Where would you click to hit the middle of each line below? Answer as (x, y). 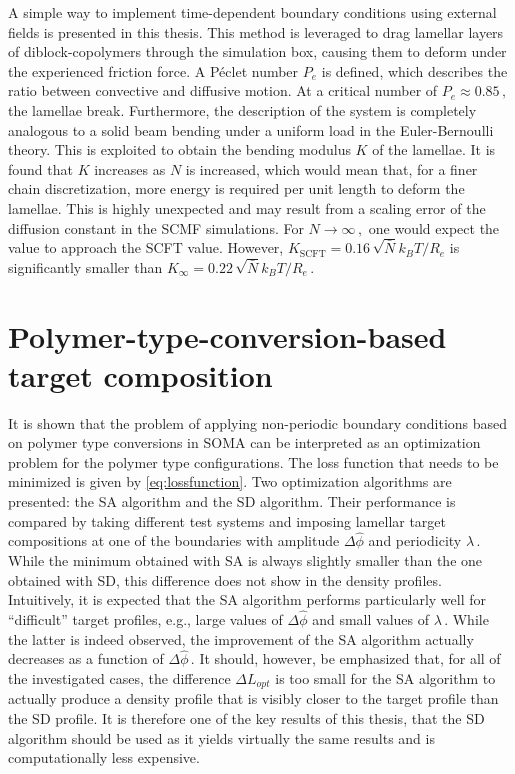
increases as (130, 168)
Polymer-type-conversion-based (227, 335)
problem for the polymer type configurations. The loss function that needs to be (253, 461)
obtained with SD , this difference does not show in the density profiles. (225, 579)
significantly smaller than (85, 266)
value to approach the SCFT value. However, (146, 247)
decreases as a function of (86, 658)
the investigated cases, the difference (119, 678)
